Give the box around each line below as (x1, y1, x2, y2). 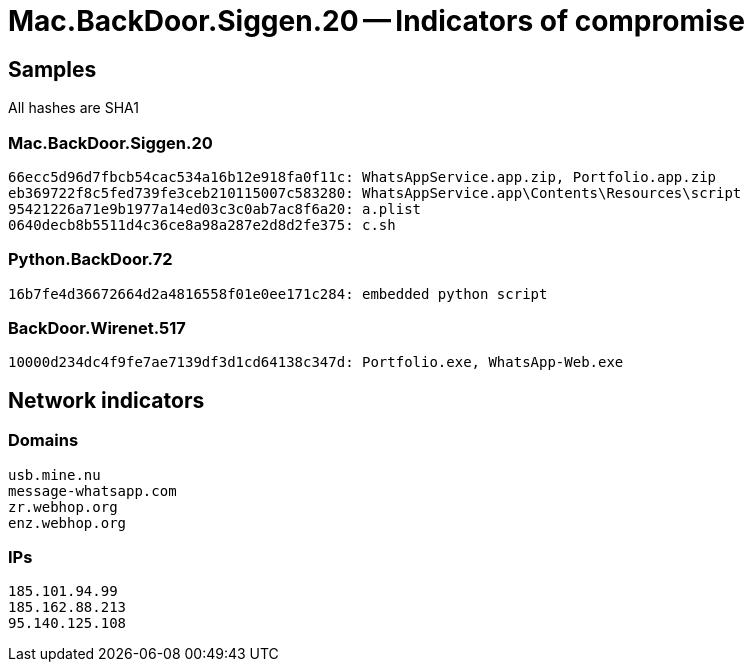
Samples (8, 56, 97, 82)
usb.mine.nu (8, 466, 101, 483)
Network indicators (8, 387, 205, 413)
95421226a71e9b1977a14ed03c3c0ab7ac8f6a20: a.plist (8, 200, 422, 217)
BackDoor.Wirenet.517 (8, 318, 186, 339)
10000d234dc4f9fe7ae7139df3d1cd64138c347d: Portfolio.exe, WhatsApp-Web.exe (8, 354, 624, 371)
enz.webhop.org (8, 514, 127, 531)
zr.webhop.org (8, 498, 118, 515)
